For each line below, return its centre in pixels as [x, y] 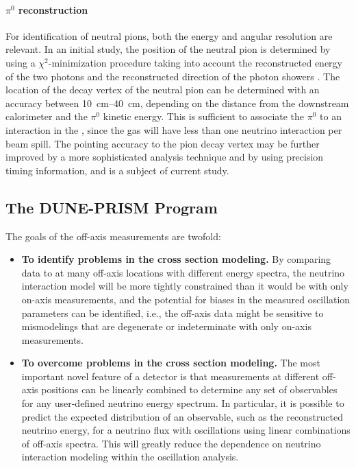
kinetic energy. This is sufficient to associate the [204, 116]
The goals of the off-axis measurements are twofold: [113, 236]
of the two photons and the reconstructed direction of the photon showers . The [173, 76]
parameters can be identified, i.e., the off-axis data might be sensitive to [173, 313]
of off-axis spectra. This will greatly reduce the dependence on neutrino [171, 443]
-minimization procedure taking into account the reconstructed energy [195, 62]
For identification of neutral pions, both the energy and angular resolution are [169, 35]
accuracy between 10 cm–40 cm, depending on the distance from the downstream [177, 103]
